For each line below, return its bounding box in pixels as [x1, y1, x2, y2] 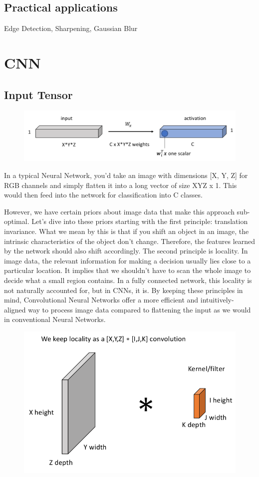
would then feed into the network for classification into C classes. [4, 189, 203, 200]
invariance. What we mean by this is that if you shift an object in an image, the [4, 225, 249, 236]
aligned [4, 304, 26, 314]
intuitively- [200, 294, 234, 305]
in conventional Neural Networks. [4, 314, 106, 324]
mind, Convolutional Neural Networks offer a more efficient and [4, 294, 199, 305]
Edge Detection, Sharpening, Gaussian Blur [4, 23, 138, 33]
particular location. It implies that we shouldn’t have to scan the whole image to [4, 265, 251, 275]
